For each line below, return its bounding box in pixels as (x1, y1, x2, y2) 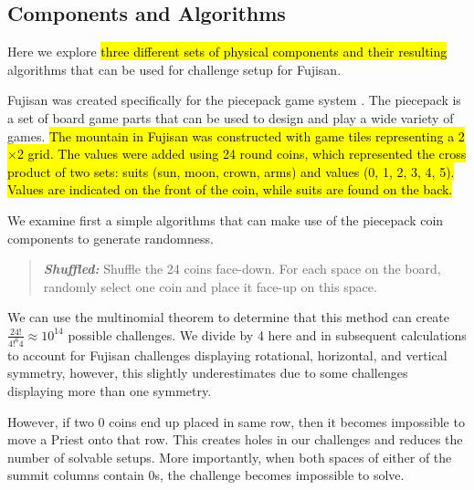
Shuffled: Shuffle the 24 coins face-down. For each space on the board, (43, 259, 441, 278)
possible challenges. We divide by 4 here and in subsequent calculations (68, 325, 467, 344)
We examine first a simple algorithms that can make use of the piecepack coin (7, 210, 444, 229)
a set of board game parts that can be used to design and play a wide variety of (7, 108, 454, 127)
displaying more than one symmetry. (7, 381, 212, 400)
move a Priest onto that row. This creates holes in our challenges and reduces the (7, 430, 463, 449)
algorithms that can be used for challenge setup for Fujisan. (7, 59, 342, 78)
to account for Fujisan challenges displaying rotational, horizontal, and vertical (7, 345, 448, 364)
